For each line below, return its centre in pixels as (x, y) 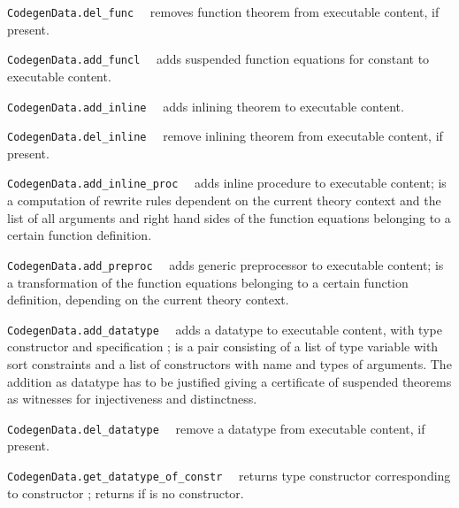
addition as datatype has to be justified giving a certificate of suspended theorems (229, 381)
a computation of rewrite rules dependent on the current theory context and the (224, 200)
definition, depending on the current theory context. (148, 300)
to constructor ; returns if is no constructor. (126, 493)
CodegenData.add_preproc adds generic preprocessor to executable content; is (226, 264)
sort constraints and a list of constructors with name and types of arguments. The (229, 363)
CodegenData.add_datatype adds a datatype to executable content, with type (225, 329)
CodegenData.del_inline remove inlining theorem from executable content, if (225, 136)
